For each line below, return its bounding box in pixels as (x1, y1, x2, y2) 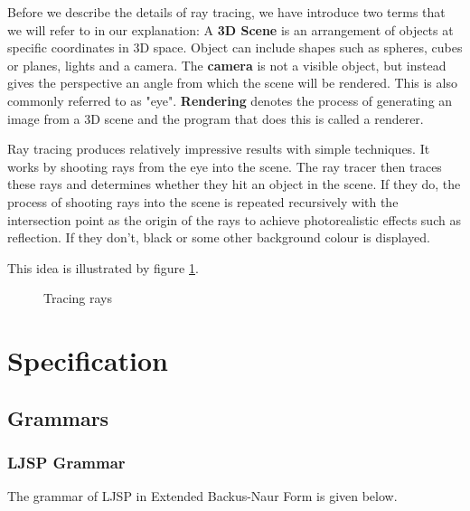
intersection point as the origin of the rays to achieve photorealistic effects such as (7, 210, 461, 229)
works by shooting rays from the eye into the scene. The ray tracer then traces (7, 156, 442, 175)
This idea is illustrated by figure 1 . (7, 258, 199, 277)
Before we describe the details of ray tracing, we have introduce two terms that (7, 3, 446, 21)
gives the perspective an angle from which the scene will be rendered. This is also (7, 73, 457, 92)
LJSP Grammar (7, 450, 126, 473)
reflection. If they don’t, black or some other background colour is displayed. (7, 228, 430, 247)
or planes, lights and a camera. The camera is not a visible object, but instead (7, 55, 446, 74)
